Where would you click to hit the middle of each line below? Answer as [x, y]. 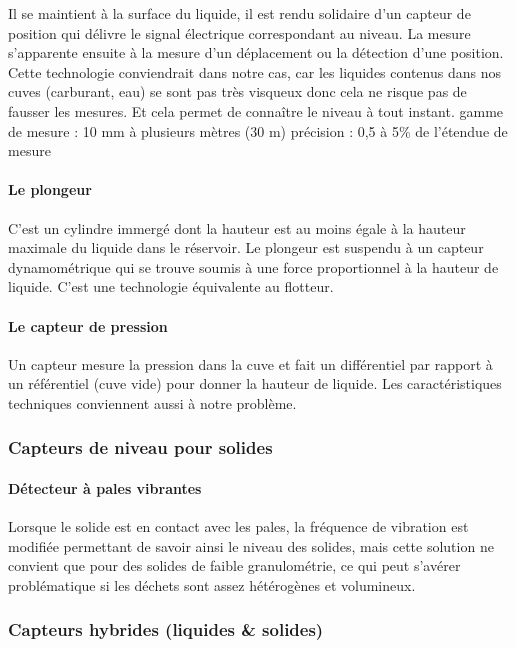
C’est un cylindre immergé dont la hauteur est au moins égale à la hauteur [237, 227]
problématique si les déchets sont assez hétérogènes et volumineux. [212, 584]
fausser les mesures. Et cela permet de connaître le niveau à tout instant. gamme [256, 110]
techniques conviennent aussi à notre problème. [152, 402]
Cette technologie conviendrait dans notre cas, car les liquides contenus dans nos [254, 71]
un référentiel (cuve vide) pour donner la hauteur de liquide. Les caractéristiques [255, 383]
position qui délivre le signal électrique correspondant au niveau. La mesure [239, 32]
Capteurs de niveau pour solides [140, 447]
